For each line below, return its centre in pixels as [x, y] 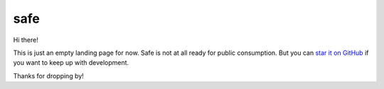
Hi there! [26, 40]
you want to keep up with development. [71, 63]
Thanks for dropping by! [49, 75]
